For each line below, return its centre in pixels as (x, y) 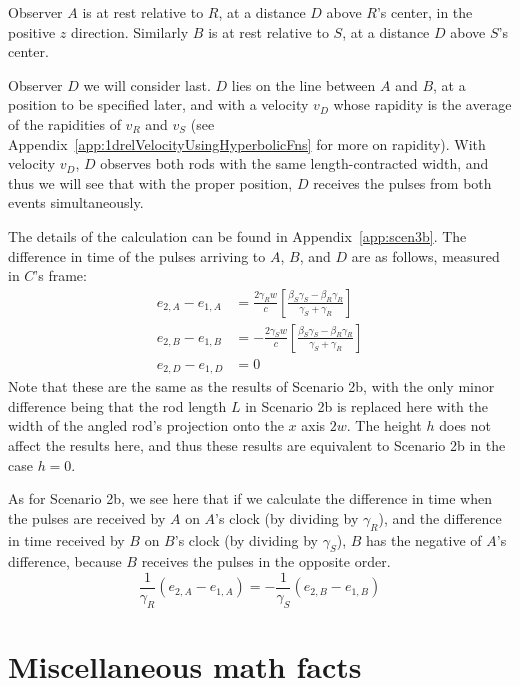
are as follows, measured (425, 255)
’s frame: (60, 275)
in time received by (66, 539)
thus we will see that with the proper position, (150, 182)
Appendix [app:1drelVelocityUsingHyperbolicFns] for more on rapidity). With (247, 143)
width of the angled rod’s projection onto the (146, 425)
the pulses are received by (87, 517)
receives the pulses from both (402, 182)
